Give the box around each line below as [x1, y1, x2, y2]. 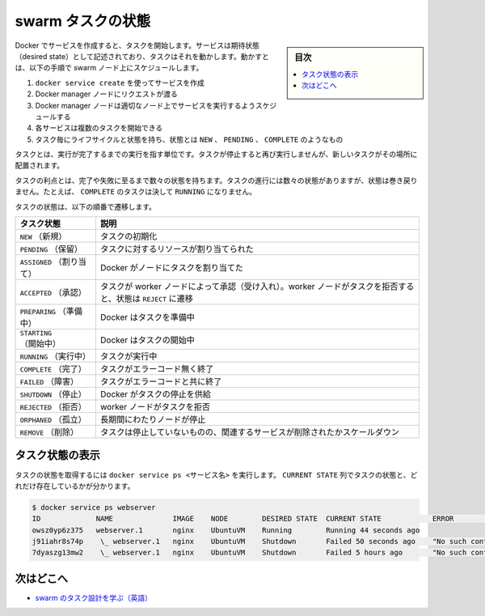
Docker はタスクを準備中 [99, 312, 196, 323]
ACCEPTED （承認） [19, 287, 86, 299]
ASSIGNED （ [19, 256, 62, 267]
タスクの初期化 [99, 231, 158, 242]
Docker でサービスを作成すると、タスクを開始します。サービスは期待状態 [15, 40, 260, 50]
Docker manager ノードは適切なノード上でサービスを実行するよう [35, 100, 256, 110]
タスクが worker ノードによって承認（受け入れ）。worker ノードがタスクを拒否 [99, 281, 399, 292]
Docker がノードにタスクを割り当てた [99, 262, 244, 274]
